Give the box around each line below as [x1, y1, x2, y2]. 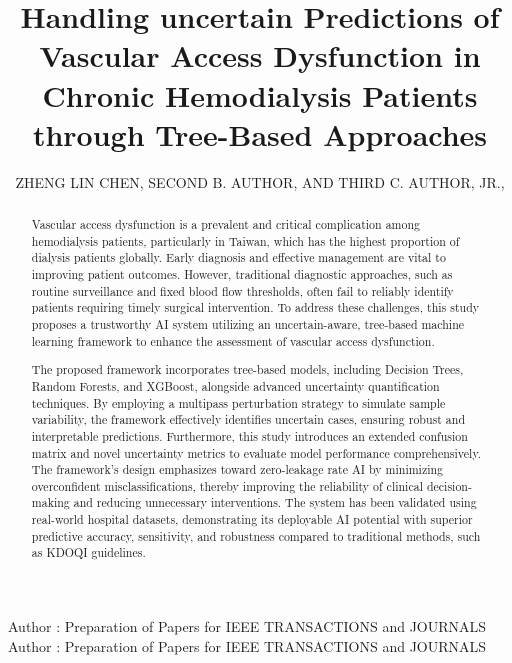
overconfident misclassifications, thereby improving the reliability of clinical [31, 477, 423, 494]
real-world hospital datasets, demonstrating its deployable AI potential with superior [31, 511, 473, 528]
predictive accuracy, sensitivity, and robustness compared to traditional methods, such [31, 527, 481, 544]
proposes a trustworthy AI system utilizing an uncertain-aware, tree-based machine [31, 316, 465, 333]
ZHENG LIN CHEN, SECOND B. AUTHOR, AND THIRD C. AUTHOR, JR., [15, 171, 505, 192]
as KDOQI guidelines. [31, 544, 146, 561]
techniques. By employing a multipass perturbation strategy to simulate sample [31, 394, 446, 411]
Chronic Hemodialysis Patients [42, 74, 478, 115]
